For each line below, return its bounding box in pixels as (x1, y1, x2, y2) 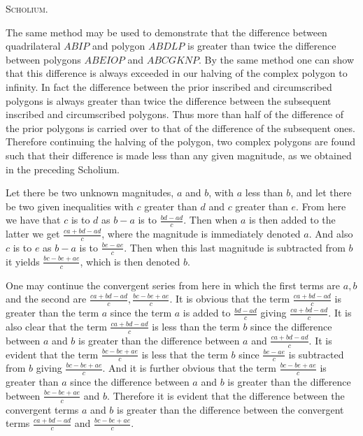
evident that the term (6, 347, 99, 361)
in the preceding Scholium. (6, 161, 120, 176)
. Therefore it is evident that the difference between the (107, 388, 345, 402)
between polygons (6, 52, 81, 66)
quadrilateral (6, 38, 61, 53)
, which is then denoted (80, 254, 180, 268)
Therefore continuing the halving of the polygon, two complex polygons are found (6, 134, 355, 149)
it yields (6, 254, 40, 268)
